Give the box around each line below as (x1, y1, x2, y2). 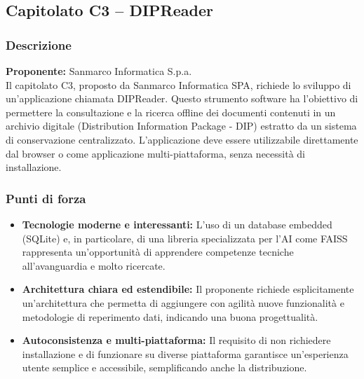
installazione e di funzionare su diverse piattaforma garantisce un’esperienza (22, 346, 349, 361)
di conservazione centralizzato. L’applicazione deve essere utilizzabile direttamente (6, 132, 358, 146)
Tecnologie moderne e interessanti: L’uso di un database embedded (22, 216, 332, 231)
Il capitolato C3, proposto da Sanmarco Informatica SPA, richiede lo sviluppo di (6, 77, 351, 92)
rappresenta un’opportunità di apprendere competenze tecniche (22, 244, 294, 259)
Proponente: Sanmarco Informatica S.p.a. (6, 64, 192, 78)
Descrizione (6, 36, 72, 53)
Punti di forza (6, 189, 86, 207)
